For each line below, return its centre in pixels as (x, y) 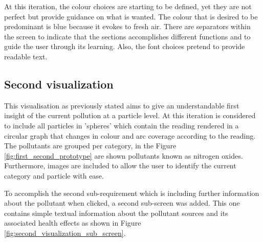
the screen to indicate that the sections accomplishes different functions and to (127, 36)
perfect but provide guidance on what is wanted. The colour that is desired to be (131, 16)
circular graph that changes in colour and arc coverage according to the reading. (130, 135)
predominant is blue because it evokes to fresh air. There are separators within (127, 26)
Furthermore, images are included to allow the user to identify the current (120, 166)
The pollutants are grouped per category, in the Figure (90, 146)
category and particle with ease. (54, 175)
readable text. (26, 56)
